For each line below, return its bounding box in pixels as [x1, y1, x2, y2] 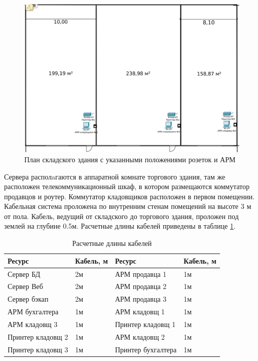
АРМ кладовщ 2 [115, 331, 165, 342]
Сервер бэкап [8, 294, 49, 304]
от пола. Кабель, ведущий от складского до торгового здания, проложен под [4, 210, 239, 221]
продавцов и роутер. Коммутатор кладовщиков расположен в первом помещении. [4, 191, 255, 201]
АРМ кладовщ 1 [115, 306, 165, 317]
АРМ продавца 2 [115, 281, 167, 292]
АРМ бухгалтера [8, 306, 59, 317]
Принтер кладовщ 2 [8, 331, 68, 342]
